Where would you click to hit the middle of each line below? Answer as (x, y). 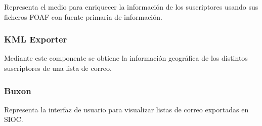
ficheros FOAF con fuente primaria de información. (83, 16)
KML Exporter (36, 39)
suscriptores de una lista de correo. (58, 68)
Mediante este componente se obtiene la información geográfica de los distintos (126, 58)
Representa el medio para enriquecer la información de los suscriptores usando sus (131, 7)
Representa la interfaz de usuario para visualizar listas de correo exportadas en (126, 109)
